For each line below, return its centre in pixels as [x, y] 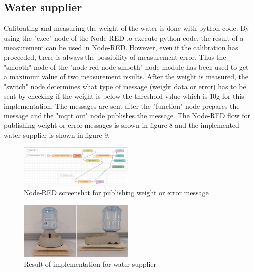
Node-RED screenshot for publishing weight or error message [116, 192]
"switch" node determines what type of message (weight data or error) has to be [125, 86]
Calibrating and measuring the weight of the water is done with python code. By [127, 28]
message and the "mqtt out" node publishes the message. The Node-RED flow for [127, 115]
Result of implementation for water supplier [90, 263]
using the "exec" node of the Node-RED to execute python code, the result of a [124, 37]
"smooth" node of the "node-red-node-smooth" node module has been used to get [126, 67]
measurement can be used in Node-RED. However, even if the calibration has [121, 47]
